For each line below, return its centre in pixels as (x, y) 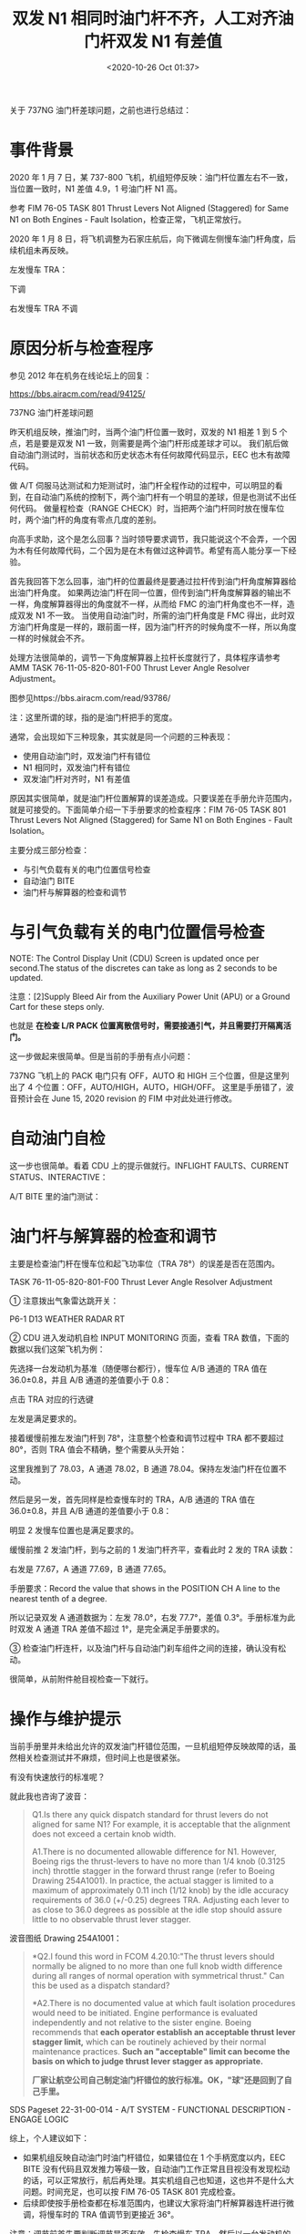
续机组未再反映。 (41, 250)
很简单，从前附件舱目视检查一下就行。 (81, 1679)
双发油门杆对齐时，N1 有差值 (76, 778)
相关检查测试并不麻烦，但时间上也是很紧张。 (101, 1757)
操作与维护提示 (66, 1719)
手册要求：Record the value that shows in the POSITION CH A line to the (145, 1588)
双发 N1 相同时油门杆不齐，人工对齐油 (153, 19)
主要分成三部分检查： (49, 849)
